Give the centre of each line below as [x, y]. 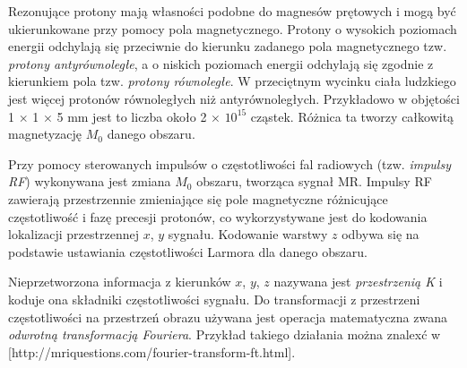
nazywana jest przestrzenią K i [358, 282]
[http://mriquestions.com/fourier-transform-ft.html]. [152, 351]
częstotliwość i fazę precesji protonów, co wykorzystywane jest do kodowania [218, 216]
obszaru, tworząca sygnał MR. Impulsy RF [314, 181]
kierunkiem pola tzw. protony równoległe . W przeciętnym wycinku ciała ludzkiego [232, 81]
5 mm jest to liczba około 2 [132, 116]
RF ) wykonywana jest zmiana [90, 181]
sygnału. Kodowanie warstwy [248, 234]
